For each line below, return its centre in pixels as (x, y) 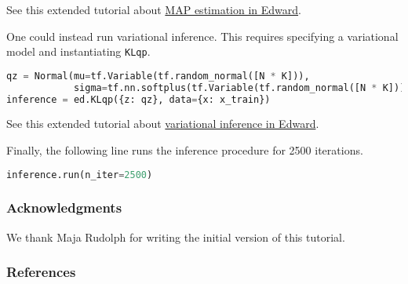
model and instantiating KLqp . (78, 51)
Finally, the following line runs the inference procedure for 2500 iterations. (185, 150)
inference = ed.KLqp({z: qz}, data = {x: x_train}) (138, 99)
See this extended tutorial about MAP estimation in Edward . (154, 9)
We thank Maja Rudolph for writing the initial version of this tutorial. (176, 237)
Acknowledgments (64, 208)
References (41, 272)
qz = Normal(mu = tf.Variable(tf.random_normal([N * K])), (158, 76)
